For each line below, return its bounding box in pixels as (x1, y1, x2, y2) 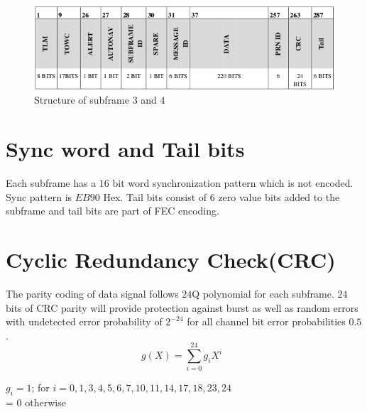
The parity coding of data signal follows (6, 286, 179, 300)
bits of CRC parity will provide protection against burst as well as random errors (6, 300, 358, 315)
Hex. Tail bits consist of (103, 189, 207, 204)
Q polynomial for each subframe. (192, 286, 334, 300)
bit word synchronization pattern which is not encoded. (112, 175, 354, 190)
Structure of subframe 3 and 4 (34, 92, 165, 107)
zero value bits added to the (218, 189, 340, 204)
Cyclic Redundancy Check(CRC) (6, 244, 336, 273)
